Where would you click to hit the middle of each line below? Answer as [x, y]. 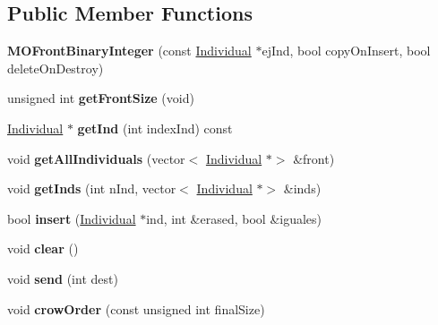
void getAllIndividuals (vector [96, 158]
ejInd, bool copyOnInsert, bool [346, 51]
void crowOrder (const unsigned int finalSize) [136, 308]
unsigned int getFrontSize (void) [101, 98]
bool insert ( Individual [72, 218]
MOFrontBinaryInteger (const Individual [129, 51]
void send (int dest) [63, 278]
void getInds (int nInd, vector [92, 188]
